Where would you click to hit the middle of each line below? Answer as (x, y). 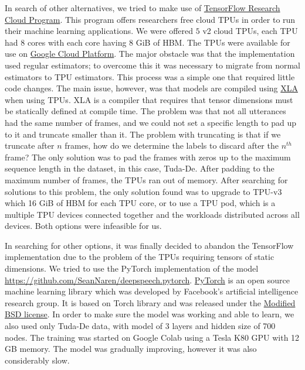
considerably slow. (37, 360)
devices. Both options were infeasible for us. (83, 226)
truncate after (30, 145)
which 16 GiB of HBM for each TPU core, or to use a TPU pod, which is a (140, 203)
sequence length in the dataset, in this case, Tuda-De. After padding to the (140, 168)
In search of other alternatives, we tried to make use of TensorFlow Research (143, 8)
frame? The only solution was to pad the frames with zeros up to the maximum (148, 157)
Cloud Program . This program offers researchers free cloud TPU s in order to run (150, 19)
